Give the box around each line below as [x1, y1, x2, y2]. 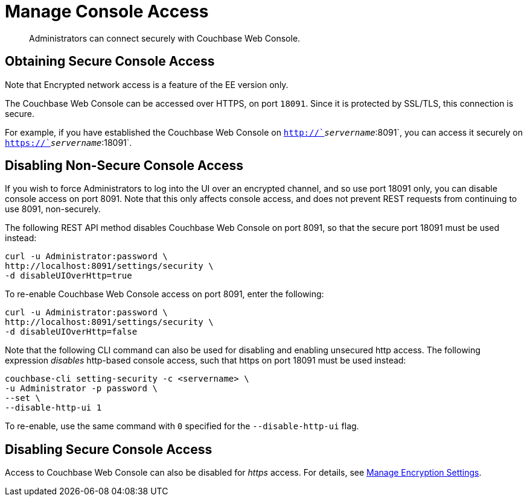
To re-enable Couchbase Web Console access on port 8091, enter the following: [5, 289, 324, 300]
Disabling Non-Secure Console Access [5, 158, 243, 174]
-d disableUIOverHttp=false [5, 327, 138, 337]
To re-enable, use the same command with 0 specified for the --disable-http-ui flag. [5, 421, 359, 432]
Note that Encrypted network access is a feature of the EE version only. [5, 79, 289, 90]
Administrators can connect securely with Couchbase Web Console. [29, 33, 301, 43]
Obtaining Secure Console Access [5, 54, 215, 69]
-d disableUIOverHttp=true [5, 271, 132, 281]
